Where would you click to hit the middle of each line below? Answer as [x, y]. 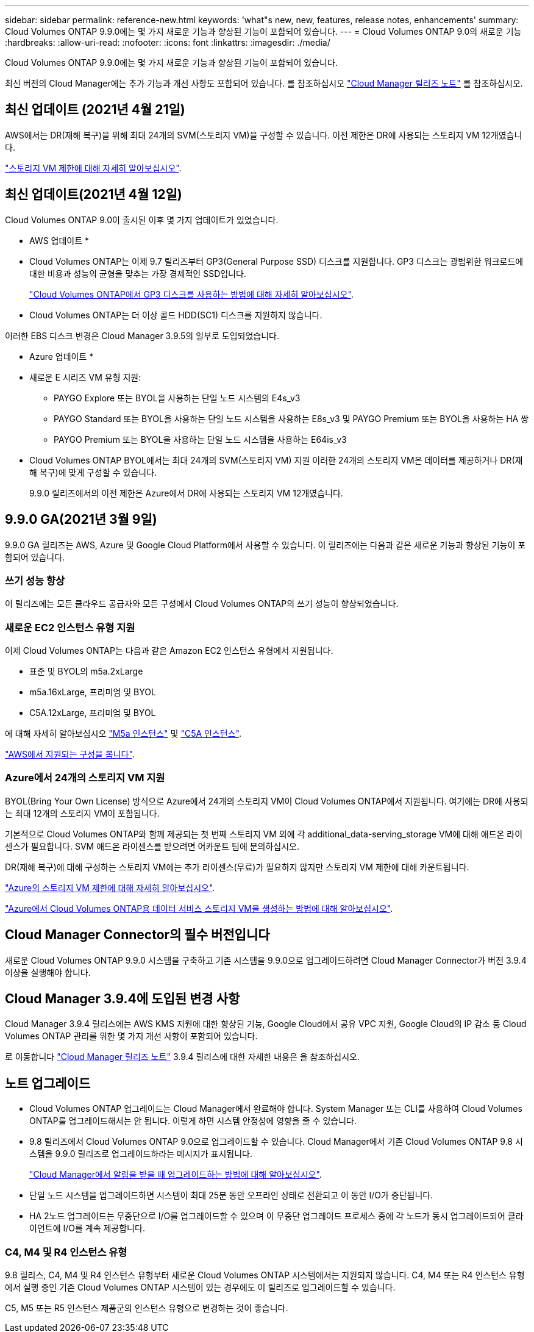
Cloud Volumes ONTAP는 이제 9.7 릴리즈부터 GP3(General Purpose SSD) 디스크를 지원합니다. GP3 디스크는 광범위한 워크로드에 [276, 261]
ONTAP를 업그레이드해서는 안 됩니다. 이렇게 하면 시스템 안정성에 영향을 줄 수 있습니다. [193, 1121]
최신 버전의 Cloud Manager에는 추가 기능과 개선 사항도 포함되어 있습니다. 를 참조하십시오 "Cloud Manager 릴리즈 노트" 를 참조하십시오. [264, 83]
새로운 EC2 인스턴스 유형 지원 [70, 627]
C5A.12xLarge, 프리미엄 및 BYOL [93, 713]
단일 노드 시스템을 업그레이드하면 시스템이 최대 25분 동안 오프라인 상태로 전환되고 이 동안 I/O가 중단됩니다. [231, 1195]
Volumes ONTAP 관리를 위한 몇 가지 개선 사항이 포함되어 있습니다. [131, 1036]
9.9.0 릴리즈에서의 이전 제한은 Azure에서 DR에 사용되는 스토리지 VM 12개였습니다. [186, 493]
